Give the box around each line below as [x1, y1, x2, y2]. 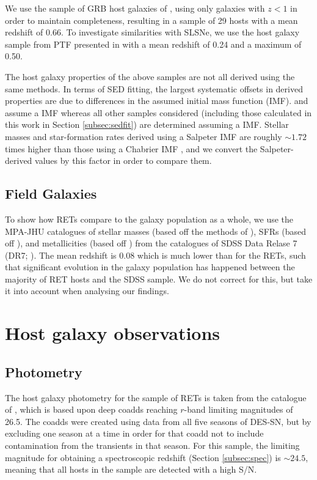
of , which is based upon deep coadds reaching [5, 403, 178, 416]
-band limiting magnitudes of [184, 403, 293, 416]
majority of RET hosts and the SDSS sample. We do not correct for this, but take [5, 272, 313, 285]
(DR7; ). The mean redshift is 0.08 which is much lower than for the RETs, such [5, 248, 306, 261]
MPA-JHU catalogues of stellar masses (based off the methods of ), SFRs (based [5, 224, 307, 237]
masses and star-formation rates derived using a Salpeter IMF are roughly [5, 130, 282, 142]
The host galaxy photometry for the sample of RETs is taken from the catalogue [5, 391, 307, 404]
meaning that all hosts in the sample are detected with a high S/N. [5, 463, 257, 476]
